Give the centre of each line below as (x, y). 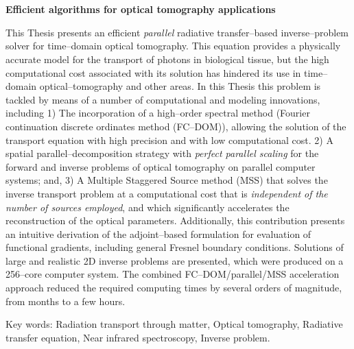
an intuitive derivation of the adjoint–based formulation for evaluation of (158, 233)
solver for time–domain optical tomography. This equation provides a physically (173, 46)
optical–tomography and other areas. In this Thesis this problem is (180, 86)
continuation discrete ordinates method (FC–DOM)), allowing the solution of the (176, 126)
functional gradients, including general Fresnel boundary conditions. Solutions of (175, 247)
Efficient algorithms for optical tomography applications (141, 9)
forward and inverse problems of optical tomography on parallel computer (161, 166)
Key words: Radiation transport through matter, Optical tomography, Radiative (174, 324)
